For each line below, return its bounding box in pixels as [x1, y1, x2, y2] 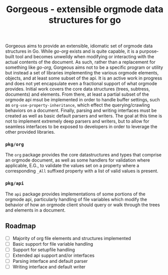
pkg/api [5, 181, 24, 186]
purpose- [139, 48, 159, 54]
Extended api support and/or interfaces [12, 252, 95, 258]
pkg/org [5, 142, 24, 147]
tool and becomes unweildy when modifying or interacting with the [15, 54, 154, 60]
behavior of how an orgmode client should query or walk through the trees [5, 202, 160, 208]
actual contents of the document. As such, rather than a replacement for [5, 59, 156, 65]
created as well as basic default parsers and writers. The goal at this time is [5, 113, 162, 119]
